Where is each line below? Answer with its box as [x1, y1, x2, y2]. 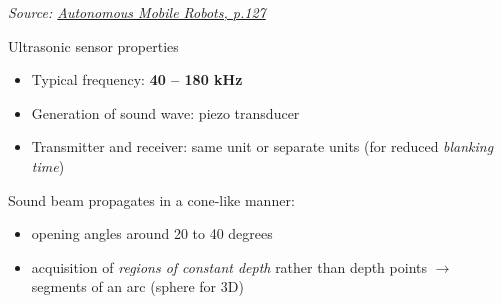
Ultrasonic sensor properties [8, 35, 179, 56]
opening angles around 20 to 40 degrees [31, 223, 273, 244]
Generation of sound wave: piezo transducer [31, 102, 300, 123]
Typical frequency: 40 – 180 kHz [31, 69, 243, 90]
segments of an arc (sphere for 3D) [31, 276, 244, 297]
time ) [31, 155, 65, 176]
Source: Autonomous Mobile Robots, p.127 [8, 2, 266, 22]
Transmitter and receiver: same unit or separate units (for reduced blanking [31, 136, 494, 157]
